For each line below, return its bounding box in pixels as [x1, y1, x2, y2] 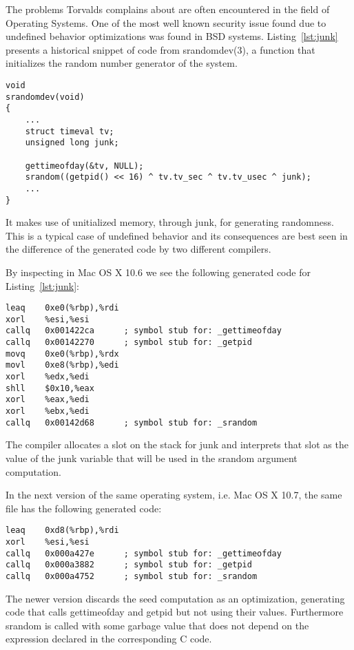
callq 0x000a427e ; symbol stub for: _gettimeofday [6, 548, 282, 558]
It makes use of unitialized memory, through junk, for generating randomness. [6, 215, 334, 229]
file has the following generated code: [6, 501, 162, 515]
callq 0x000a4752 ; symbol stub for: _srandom [6, 571, 258, 581]
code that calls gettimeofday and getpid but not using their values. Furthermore [6, 605, 344, 619]
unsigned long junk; [25, 138, 119, 148]
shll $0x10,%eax [6, 383, 94, 393]
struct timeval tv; [25, 126, 114, 136]
